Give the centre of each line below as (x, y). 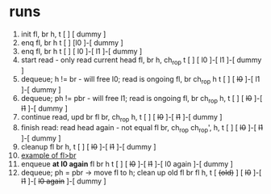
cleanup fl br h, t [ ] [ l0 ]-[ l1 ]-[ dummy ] (88, 146)
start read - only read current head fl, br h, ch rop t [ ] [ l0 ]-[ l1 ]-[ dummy (141, 61)
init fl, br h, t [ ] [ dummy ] (63, 34)
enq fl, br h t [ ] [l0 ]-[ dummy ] (72, 42)
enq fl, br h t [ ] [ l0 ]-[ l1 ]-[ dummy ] (81, 51)
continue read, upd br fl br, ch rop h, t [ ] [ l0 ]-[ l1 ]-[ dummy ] (121, 118)
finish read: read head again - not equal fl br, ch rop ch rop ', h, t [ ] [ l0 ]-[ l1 (142, 129)
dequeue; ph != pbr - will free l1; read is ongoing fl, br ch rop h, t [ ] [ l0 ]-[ (142, 99)
